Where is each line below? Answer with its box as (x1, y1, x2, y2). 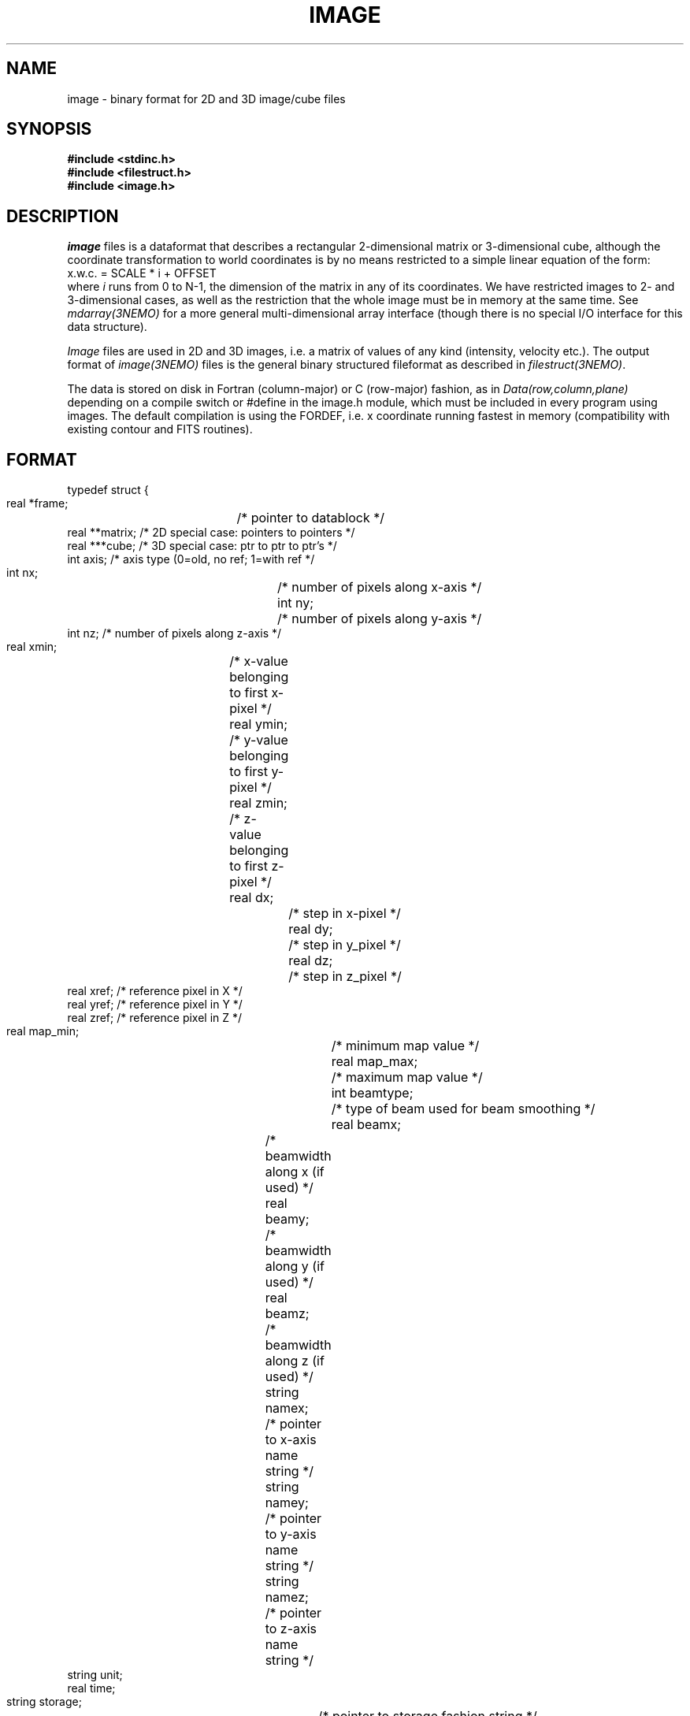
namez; (265, 1589, 309, 1606)
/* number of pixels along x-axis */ (277, 579, 482, 596)
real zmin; (229, 795, 287, 812)
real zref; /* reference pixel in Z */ (67, 1011, 243, 1025)
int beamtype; (331, 1085, 414, 1101)
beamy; (265, 1211, 310, 1228)
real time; (67, 1681, 116, 1696)
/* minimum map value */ (331, 1038, 480, 1054)
